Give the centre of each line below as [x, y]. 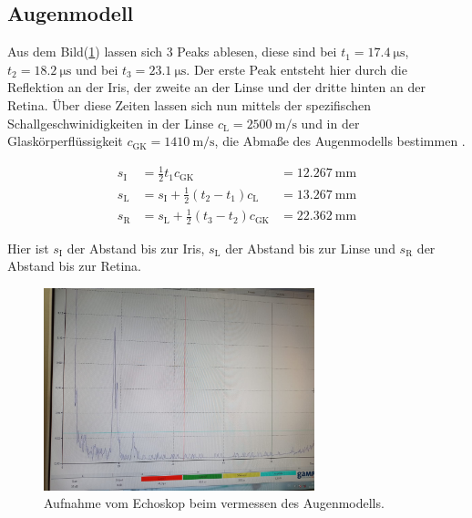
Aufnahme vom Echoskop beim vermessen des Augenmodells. [214, 503]
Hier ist [28, 248]
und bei [97, 69]
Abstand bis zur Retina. [75, 266]
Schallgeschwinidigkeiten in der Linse [111, 123]
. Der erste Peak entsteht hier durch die [297, 69]
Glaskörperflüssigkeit [65, 141]
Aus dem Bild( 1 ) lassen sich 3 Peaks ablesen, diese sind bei [172, 52]
